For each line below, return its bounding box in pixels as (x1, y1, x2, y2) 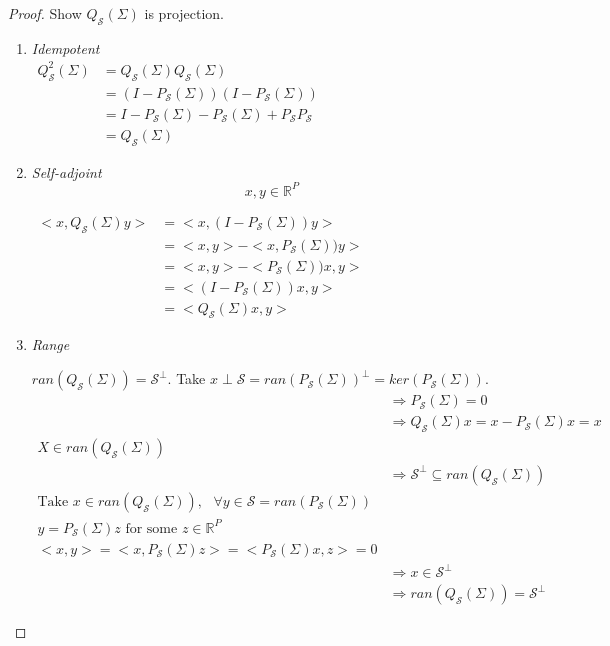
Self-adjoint (31, 161, 102, 182)
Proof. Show (8, 3, 82, 23)
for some (125, 521, 178, 536)
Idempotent (31, 37, 100, 58)
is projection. (144, 3, 225, 23)
